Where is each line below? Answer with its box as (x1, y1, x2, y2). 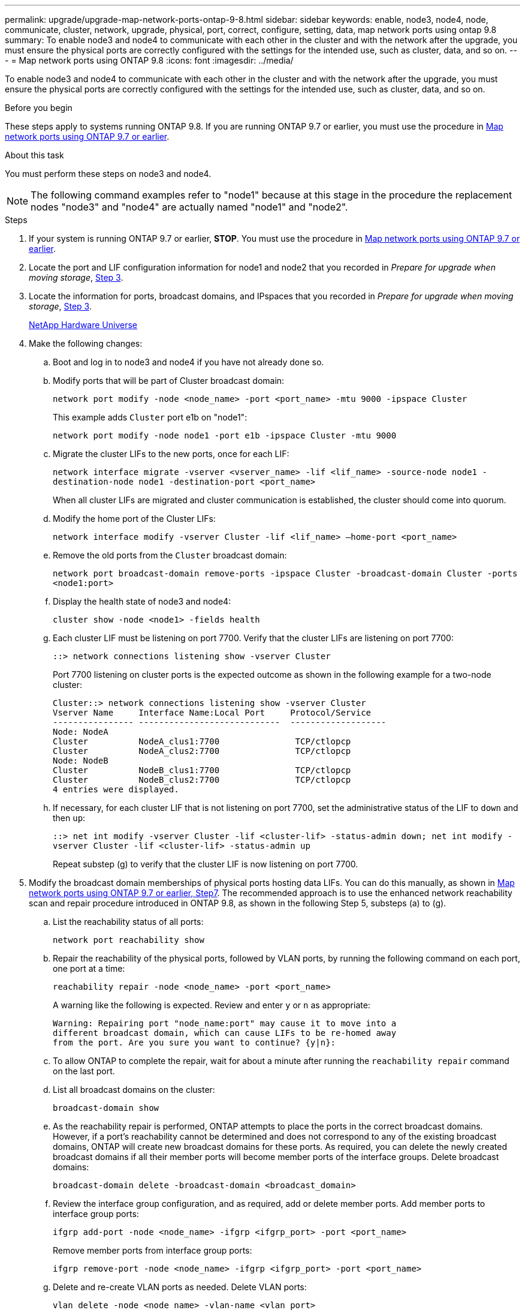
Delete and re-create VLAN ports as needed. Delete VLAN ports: (53, 1282, 307, 1292)
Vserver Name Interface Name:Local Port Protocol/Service (53, 708, 372, 717)
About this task (5, 150, 64, 160)
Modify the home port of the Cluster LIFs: (53, 513, 216, 524)
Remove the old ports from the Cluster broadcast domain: (53, 550, 287, 560)
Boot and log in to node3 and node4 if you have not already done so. (53, 357, 324, 367)
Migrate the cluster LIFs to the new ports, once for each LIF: (53, 449, 289, 459)
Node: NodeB (53, 756, 108, 765)
